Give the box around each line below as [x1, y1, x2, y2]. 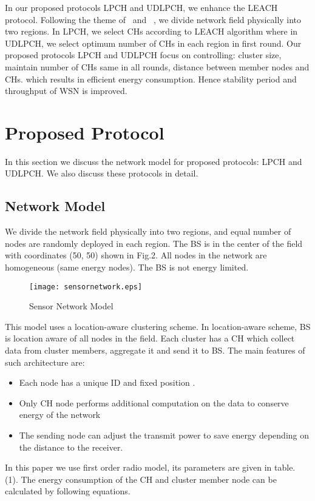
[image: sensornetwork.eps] [29, 282, 143, 291]
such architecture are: [5, 355, 85, 368]
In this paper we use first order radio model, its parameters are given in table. [5, 461, 296, 474]
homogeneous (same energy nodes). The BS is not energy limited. [5, 261, 249, 274]
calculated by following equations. [5, 485, 130, 497]
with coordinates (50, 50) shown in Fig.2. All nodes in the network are [5, 249, 267, 261]
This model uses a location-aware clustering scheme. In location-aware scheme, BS [5, 320, 311, 332]
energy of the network [19, 408, 101, 421]
